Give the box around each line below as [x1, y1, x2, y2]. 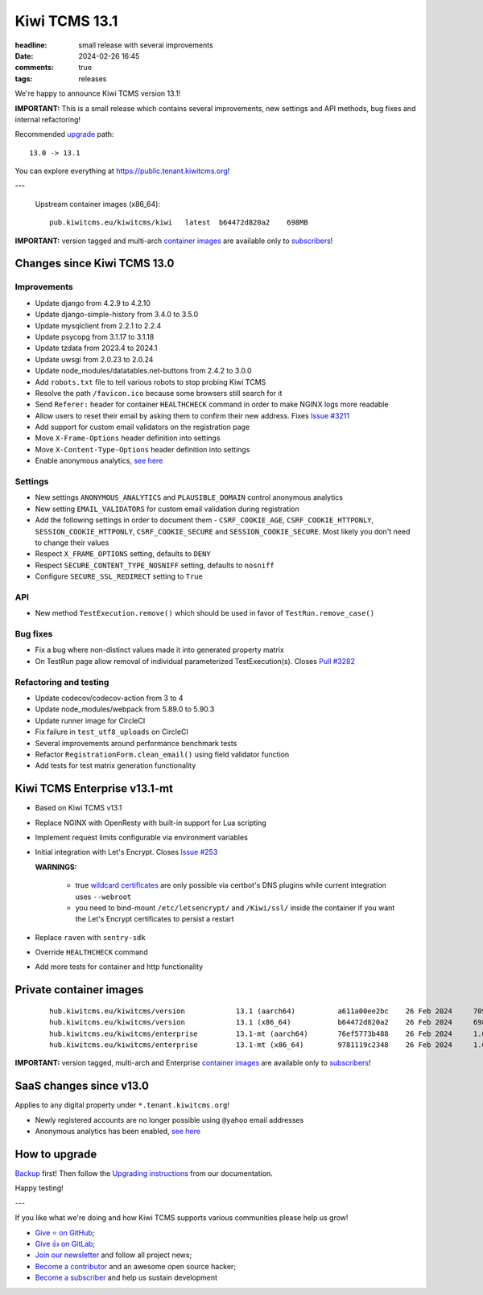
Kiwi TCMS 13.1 [14, 12, 118, 30]
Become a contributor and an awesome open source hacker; [35, 1261, 237, 1271]
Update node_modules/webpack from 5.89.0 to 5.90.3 [35, 704, 215, 714]
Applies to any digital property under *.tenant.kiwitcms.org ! [14, 1100, 229, 1110]
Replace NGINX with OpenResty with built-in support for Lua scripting [35, 818, 267, 827]
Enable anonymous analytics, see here [35, 456, 163, 466]
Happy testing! [14, 1183, 64, 1193]
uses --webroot [75, 892, 132, 901]
